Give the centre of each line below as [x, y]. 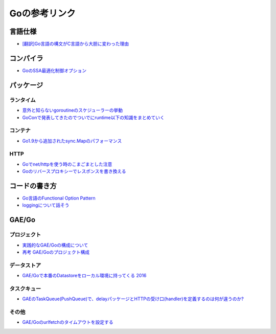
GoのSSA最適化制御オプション [54, 70]
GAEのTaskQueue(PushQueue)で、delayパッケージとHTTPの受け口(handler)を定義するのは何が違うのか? [133, 299]
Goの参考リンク [43, 13]
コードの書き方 [33, 186]
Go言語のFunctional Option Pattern [59, 198]
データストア [25, 265]
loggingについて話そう [46, 205]
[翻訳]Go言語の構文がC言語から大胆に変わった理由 [76, 44]
